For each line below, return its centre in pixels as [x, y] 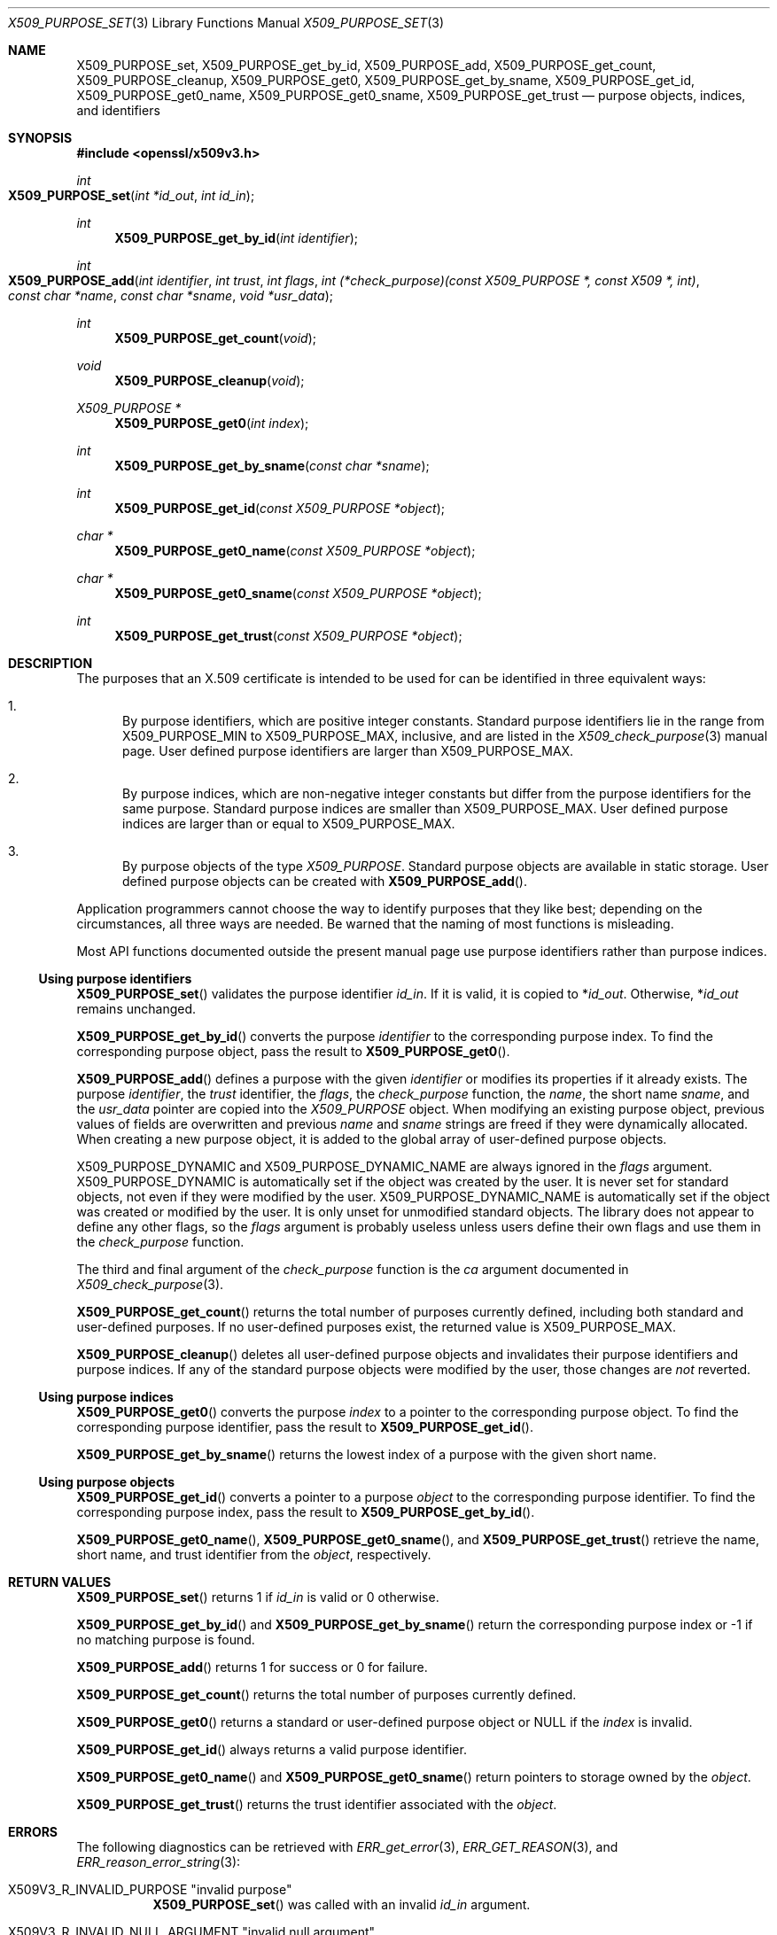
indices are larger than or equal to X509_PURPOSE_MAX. [289, 824]
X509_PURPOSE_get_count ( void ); [215, 338]
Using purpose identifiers [115, 979]
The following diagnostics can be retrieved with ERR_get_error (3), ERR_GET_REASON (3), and [347, 1847]
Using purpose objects [107, 1482]
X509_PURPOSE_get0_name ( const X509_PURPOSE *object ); [295, 551]
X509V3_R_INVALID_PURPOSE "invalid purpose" [150, 1889]
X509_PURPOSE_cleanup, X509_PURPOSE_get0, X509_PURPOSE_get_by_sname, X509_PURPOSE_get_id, [386, 80]
